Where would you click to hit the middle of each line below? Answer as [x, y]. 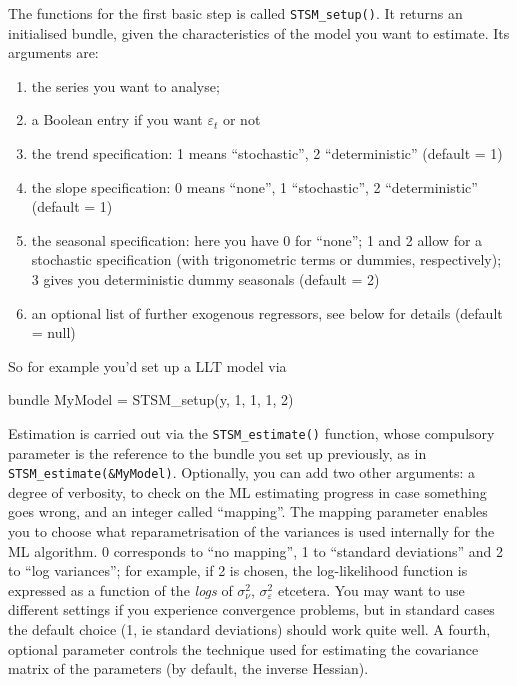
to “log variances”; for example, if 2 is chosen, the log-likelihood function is [238, 570]
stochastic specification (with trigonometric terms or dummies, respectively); [266, 259]
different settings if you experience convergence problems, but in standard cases [251, 609]
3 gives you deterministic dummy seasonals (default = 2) [205, 279]
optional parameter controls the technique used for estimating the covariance [243, 648]
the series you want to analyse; [125, 85]
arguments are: [53, 52]
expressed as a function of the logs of [120, 589]
